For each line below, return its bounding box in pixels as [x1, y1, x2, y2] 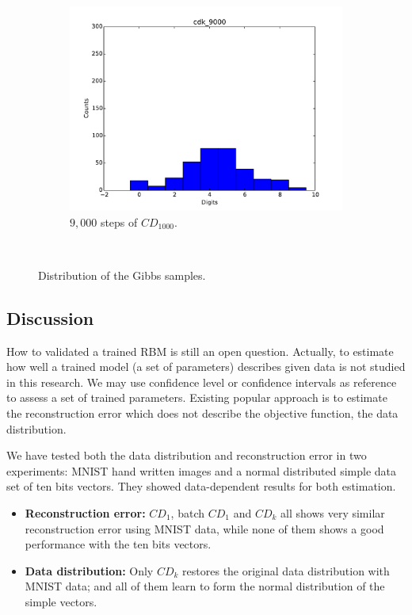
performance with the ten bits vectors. [25, 536, 212, 552]
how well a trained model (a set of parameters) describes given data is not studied [6, 358, 406, 375]
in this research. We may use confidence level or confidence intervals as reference [6, 373, 397, 390]
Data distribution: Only [25, 562, 154, 579]
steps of [100, 213, 138, 230]
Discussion [6, 305, 94, 330]
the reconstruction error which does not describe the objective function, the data [6, 404, 399, 421]
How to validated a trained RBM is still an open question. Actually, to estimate [6, 342, 394, 359]
